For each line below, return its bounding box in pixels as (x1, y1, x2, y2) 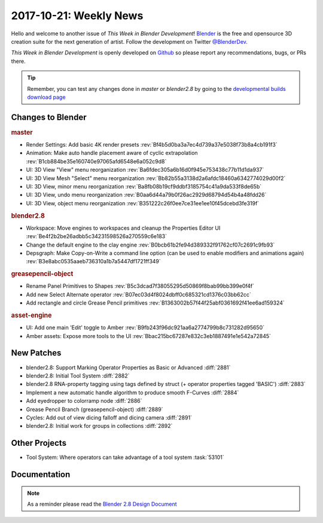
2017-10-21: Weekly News (11, 9, 144, 22)
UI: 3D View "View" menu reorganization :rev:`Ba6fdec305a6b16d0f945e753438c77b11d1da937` (26, 166, 264, 174)
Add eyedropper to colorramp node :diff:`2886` (26, 397, 143, 405)
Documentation (11, 470, 71, 480)
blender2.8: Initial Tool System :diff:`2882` (26, 372, 130, 379)
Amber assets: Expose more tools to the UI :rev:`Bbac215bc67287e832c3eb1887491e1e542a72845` (26, 332, 272, 339)
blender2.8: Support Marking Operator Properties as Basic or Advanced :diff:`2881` (26, 364, 231, 371)
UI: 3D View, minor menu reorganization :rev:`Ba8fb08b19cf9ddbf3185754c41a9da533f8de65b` (26, 183, 262, 190)
